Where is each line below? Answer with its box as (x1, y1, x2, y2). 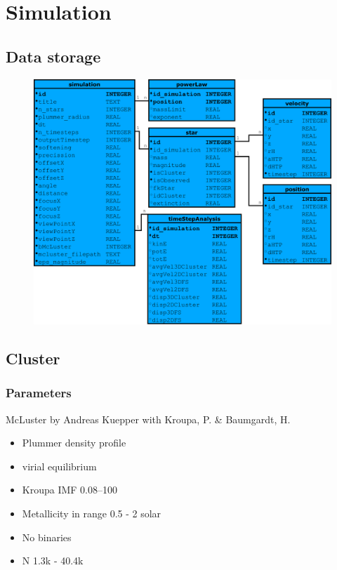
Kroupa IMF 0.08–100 (22, 482, 117, 497)
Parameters (6, 384, 72, 402)
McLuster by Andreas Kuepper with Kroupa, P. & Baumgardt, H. (6, 411, 291, 426)
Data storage (6, 45, 101, 67)
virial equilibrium (22, 458, 97, 473)
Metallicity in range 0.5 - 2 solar (22, 506, 161, 521)
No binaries (22, 529, 72, 544)
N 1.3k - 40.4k (22, 553, 84, 568)
